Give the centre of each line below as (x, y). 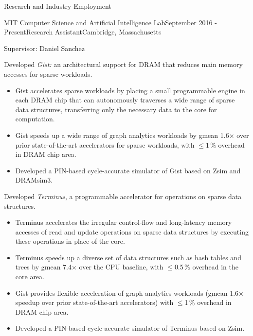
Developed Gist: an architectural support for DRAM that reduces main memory (123, 64)
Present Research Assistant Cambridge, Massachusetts (83, 32)
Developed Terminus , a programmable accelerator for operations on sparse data (123, 196)
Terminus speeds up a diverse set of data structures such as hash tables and (128, 257)
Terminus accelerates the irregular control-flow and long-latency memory (124, 222)
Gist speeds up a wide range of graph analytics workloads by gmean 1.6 (122, 135)
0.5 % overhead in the (206, 267)
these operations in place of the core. (70, 241)
